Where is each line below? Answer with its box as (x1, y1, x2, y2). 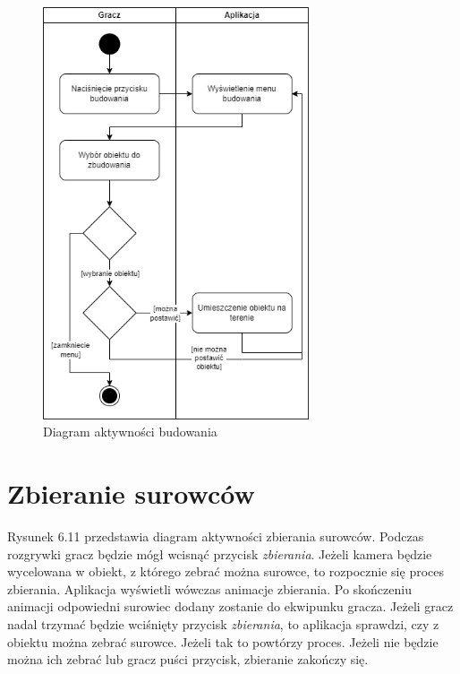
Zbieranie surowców (7, 475, 255, 511)
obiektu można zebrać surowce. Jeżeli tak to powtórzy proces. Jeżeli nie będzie (7, 632, 439, 651)
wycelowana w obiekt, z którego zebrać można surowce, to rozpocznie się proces (7, 562, 444, 581)
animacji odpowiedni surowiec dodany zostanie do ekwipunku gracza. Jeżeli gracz (7, 597, 454, 616)
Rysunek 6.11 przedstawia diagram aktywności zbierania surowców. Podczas (7, 526, 424, 545)
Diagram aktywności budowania (43, 422, 217, 441)
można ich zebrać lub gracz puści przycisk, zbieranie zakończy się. (7, 650, 369, 669)
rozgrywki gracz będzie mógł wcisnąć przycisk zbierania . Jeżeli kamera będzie (7, 544, 432, 563)
